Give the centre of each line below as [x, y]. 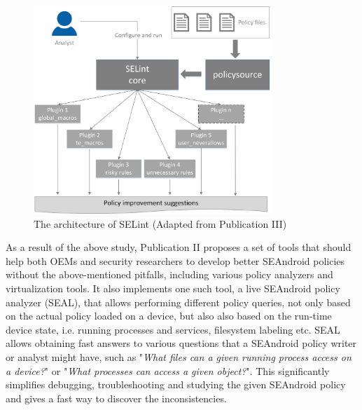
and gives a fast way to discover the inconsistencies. [116, 398]
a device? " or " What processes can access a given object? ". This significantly [168, 370]
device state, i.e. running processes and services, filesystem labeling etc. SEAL [173, 329]
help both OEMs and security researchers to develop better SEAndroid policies [175, 260]
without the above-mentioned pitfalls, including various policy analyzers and [169, 274]
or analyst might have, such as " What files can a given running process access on [179, 357]
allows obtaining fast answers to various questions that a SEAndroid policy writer [181, 343]
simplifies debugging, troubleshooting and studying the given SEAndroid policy [176, 384]
